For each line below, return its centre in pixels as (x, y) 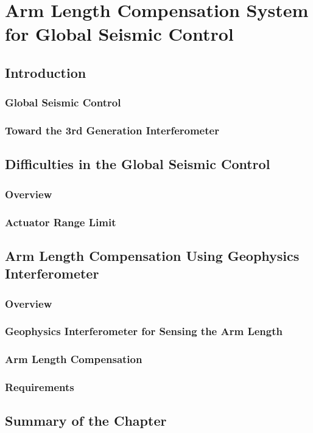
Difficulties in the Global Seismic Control (138, 164)
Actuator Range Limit (61, 222)
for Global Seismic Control (119, 34)
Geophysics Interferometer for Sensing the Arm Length (144, 331)
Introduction (46, 72)
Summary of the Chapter (86, 421)
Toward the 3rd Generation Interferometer (112, 130)
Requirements (40, 387)
